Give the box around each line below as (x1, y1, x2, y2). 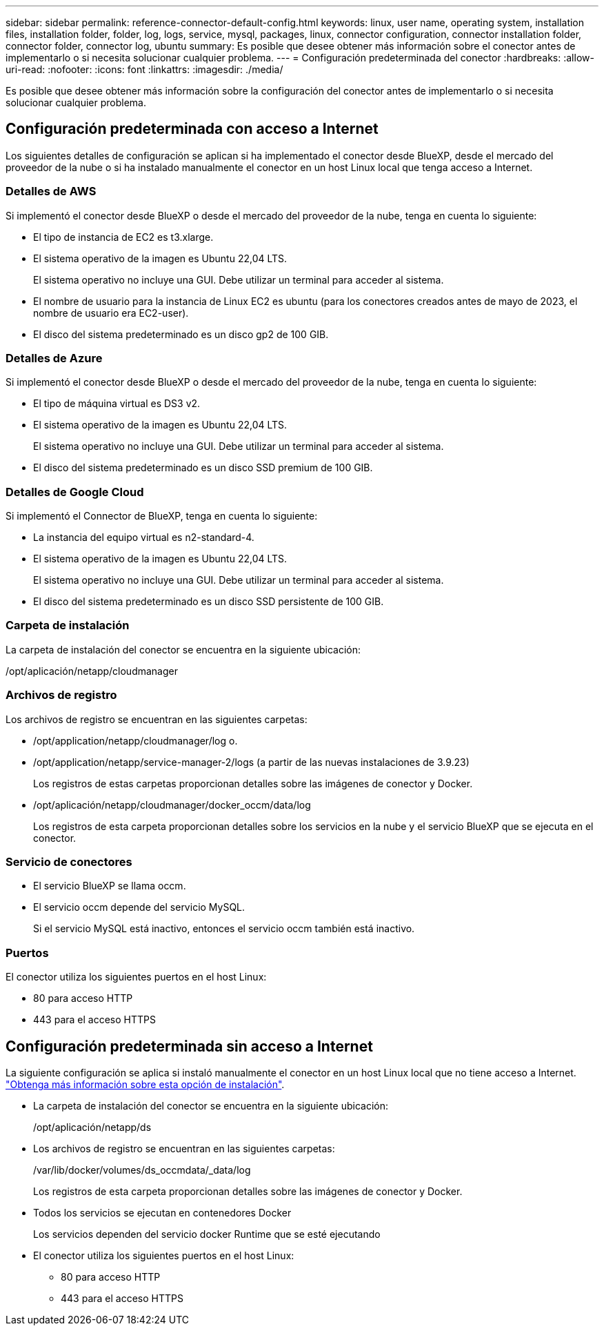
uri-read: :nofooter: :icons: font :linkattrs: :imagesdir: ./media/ (6, 63, 283, 75)
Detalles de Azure (6, 351, 103, 365)
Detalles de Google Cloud (6, 484, 144, 499)
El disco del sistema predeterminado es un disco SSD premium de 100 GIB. (33, 462, 373, 474)
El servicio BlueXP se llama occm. (33, 880, 186, 892)
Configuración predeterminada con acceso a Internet (6, 120, 379, 138)
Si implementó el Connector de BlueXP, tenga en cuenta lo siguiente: (6, 510, 318, 522)
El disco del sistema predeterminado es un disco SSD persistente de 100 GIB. (33, 595, 384, 608)
